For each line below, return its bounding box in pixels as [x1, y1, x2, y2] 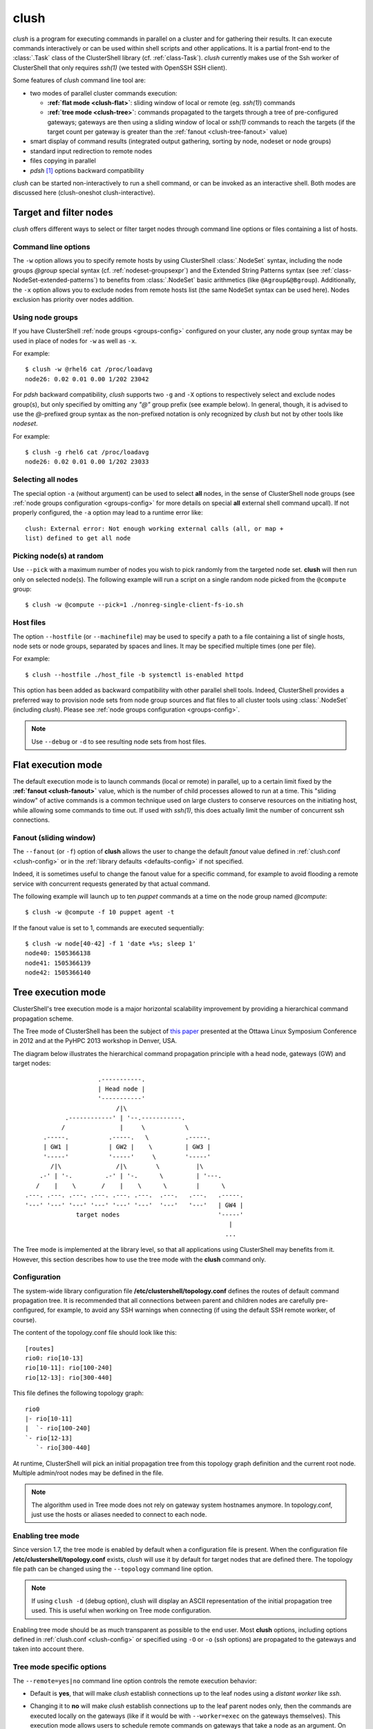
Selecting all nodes [12, 474, 79, 484]
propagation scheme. [12, 1014, 74, 1023]
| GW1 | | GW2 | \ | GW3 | [43, 1143, 211, 1151]
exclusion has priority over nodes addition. [12, 295, 134, 304]
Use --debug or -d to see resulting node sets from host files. [31, 737, 207, 746]
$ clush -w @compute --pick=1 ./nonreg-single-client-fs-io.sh [25, 601, 244, 609]
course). [12, 1315, 37, 1324]
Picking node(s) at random [12, 551, 104, 560]
